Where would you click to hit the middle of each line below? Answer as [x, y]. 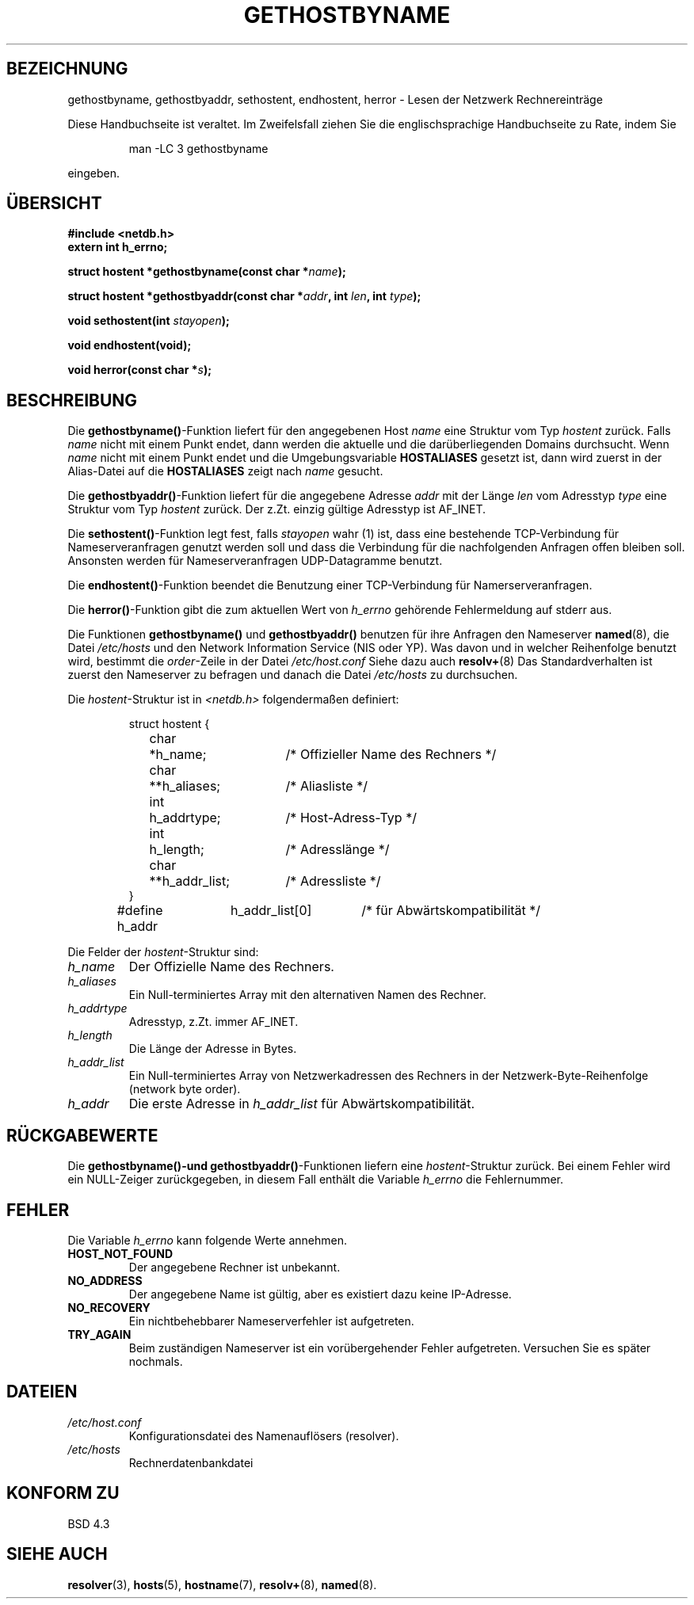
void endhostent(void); [130, 345]
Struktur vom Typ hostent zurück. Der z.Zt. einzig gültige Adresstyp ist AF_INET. [277, 509]
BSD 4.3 [89, 1523]
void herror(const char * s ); [139, 370]
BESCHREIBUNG [72, 400]
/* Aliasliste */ [326, 786]
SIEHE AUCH [57, 1554]
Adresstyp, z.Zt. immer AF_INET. [214, 1022]
